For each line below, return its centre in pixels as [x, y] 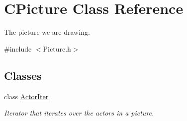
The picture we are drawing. [47, 32]
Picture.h [57, 48]
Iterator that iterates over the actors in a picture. [79, 113]
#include [18, 48]
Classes [23, 75]
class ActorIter [26, 96]
